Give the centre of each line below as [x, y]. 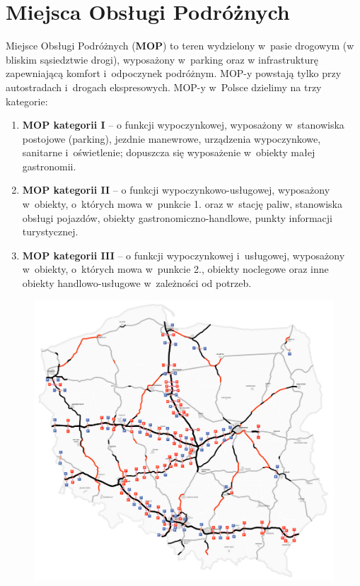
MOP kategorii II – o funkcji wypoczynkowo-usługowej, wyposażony [176, 190]
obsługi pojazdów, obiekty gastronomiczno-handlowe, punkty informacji [178, 217]
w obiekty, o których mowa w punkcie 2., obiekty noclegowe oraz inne [175, 269]
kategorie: [27, 101]
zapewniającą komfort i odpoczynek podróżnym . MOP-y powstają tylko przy [174, 73]
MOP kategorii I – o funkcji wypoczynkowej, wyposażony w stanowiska [183, 125]
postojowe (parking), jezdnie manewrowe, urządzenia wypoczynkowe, [172, 138]
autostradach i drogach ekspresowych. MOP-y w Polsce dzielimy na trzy [164, 87]
